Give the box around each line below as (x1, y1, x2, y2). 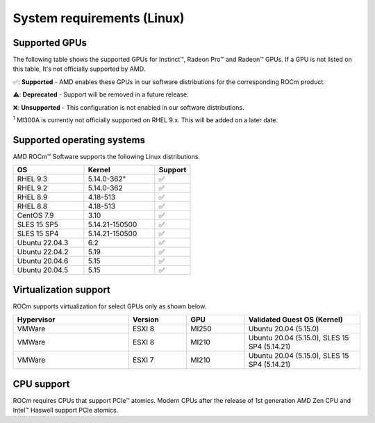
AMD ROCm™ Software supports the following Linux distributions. (12, 152, 201, 160)
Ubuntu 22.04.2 (17, 247, 69, 257)
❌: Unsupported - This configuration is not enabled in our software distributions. (12, 103, 244, 111)
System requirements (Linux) (12, 10, 185, 26)
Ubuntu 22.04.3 (17, 238, 69, 248)
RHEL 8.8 (17, 201, 48, 211)
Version (132, 315, 159, 324)
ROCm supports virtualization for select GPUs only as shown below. (12, 302, 207, 310)
